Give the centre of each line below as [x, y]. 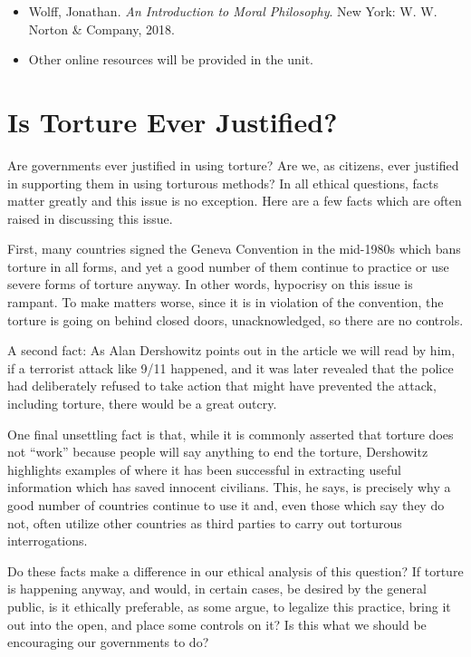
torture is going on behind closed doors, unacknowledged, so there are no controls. [235, 319]
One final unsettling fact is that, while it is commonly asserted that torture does [231, 434]
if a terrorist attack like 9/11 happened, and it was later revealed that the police [231, 367]
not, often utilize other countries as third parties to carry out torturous [205, 522]
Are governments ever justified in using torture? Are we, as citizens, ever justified [233, 164]
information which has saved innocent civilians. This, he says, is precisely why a [229, 487]
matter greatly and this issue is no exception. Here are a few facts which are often [235, 201]
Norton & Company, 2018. [101, 29]
